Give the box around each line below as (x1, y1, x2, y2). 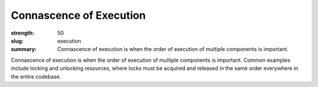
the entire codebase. (11, 73, 61, 80)
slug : (11, 37, 24, 44)
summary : (11, 46, 37, 53)
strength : (11, 29, 35, 36)
